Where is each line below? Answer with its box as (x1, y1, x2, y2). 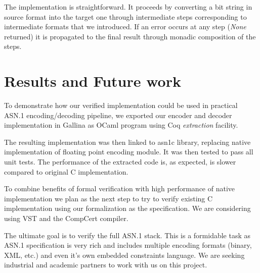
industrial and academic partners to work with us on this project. (4, 259, 207, 270)
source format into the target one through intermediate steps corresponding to (4, 11, 247, 22)
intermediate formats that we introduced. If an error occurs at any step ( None (4, 21, 246, 32)
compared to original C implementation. (4, 166, 128, 177)
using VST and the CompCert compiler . (4, 213, 128, 224)
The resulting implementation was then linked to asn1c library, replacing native (4, 136, 251, 147)
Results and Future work (4, 71, 181, 91)
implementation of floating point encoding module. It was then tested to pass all (4, 146, 253, 157)
